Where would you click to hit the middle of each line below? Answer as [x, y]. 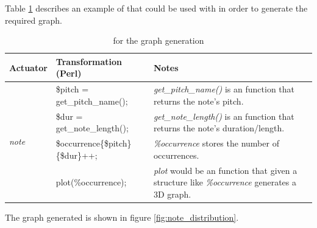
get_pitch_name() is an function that [224, 89]
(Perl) [69, 73]
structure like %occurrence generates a [225, 182]
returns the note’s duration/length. [219, 128]
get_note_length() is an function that [224, 116]
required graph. [34, 20]
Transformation [89, 61]
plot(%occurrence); [91, 182]
